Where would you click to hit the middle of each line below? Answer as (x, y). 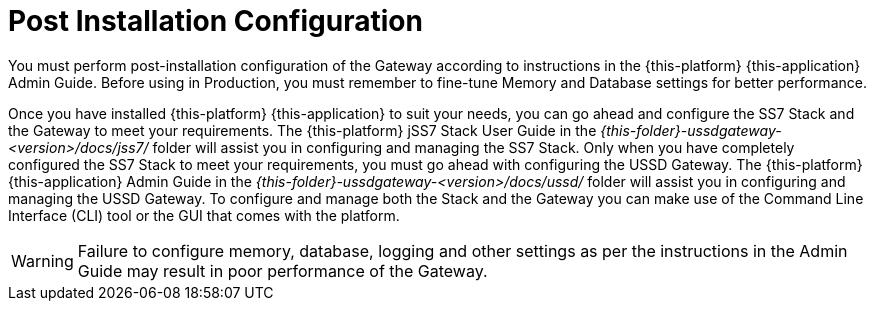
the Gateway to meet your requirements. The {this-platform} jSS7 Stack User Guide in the (302, 130)
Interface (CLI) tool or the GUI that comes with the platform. (204, 215)
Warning (42, 260)
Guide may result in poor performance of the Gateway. (282, 270)
